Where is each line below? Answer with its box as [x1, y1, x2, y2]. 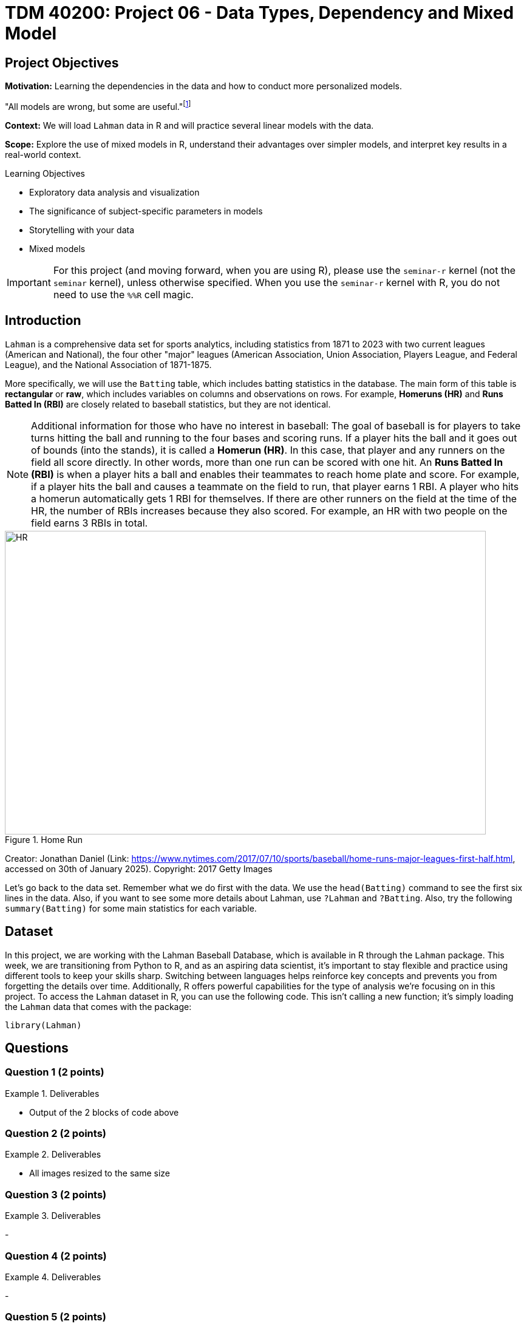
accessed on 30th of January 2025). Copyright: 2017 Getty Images [5, 863, 273, 874]
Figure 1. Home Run [5, 834, 83, 845]
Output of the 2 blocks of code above [29, 1107, 179, 1118]
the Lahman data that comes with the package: [5, 1001, 192, 1012]
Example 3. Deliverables [5, 1210, 101, 1221]
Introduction [5, 313, 81, 329]
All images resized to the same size [29, 1168, 170, 1179]
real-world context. [5, 149, 81, 160]
